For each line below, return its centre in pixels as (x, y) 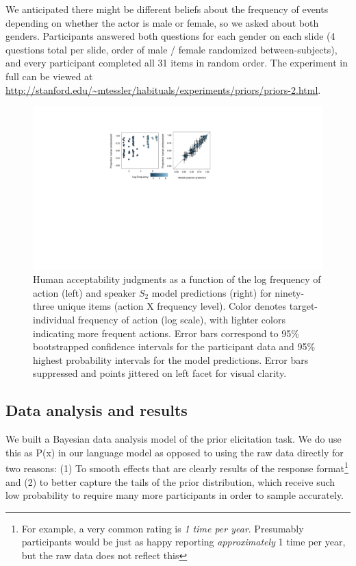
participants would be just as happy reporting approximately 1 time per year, (183, 542)
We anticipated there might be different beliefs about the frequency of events (167, 9)
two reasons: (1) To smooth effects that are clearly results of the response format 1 (177, 467)
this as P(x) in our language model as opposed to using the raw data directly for (175, 452)
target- (304, 306)
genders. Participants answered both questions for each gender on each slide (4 (170, 36)
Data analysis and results (97, 410)
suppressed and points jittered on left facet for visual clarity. (160, 373)
